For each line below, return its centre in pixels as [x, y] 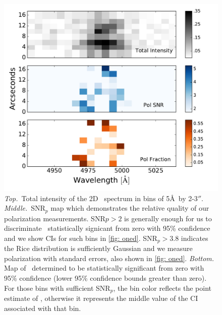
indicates [195, 238]
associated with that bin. [43, 308]
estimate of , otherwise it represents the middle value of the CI [101, 298]
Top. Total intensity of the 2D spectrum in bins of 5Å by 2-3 [101, 198]
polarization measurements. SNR [55, 218]
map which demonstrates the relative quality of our [130, 208]
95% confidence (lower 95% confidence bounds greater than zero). [105, 278]
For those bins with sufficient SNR [57, 288]
